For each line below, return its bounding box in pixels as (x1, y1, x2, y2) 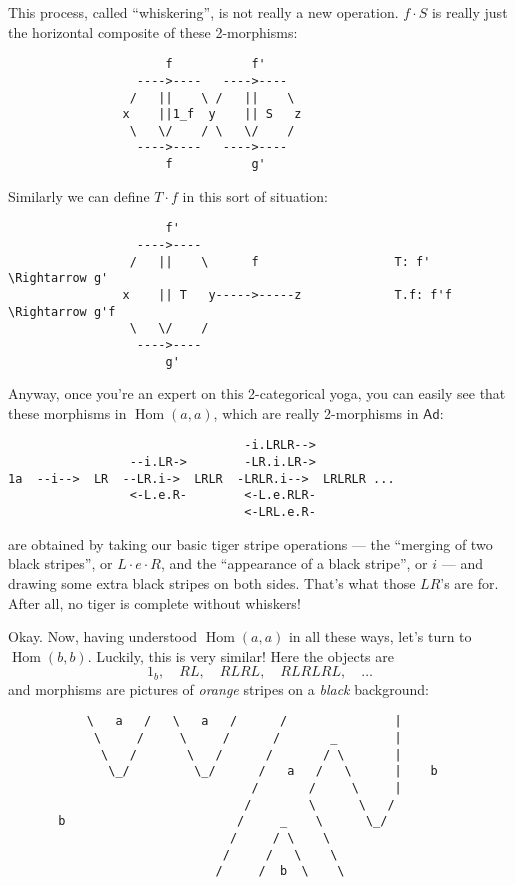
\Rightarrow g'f (8, 304, 116, 319)
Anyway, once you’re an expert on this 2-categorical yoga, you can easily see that (8, 383, 506, 404)
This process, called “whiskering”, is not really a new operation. (8, 2, 399, 22)
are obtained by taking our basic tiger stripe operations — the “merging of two (8, 533, 493, 554)
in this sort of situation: (182, 185, 328, 206)
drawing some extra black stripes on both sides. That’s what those (8, 572, 416, 593)
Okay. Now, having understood (8, 626, 198, 647)
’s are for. (440, 572, 499, 593)
